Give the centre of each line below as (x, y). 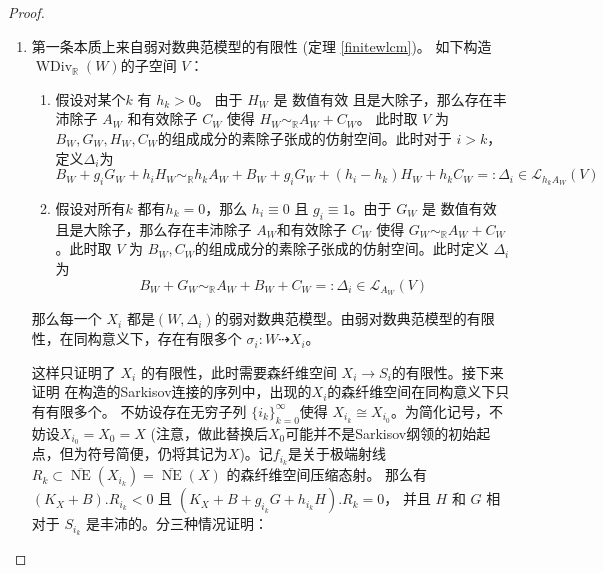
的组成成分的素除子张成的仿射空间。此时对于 (304, 137)
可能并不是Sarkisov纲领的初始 (381, 432)
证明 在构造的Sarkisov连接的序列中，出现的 (171, 391)
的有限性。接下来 (447, 371)
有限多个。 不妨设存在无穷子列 (146, 410)
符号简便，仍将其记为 (157, 453)
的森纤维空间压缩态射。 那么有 (327, 474)
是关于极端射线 (337, 453)
